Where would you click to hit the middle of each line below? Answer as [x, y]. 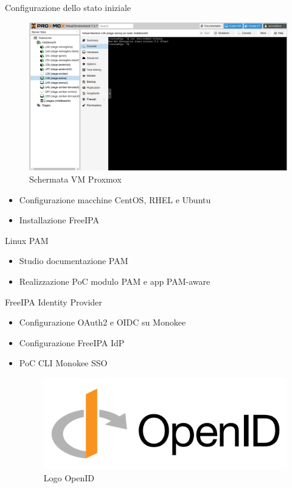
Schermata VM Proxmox [75, 179]
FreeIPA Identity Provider [54, 302]
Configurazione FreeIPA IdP [72, 342]
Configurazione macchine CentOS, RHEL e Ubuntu [115, 199]
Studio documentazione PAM [74, 261]
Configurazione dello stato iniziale [68, 7]
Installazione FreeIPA [59, 220]
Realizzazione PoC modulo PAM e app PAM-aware [115, 281]
